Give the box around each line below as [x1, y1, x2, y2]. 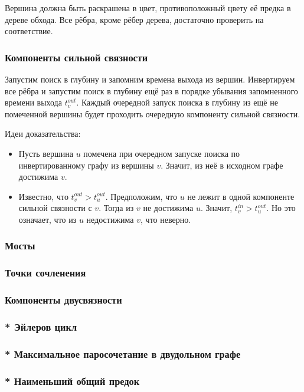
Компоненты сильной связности [5, 50, 148, 64]
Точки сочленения [5, 265, 86, 280]
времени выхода [5, 96, 62, 108]
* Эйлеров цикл [5, 319, 77, 334]
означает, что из [18, 213, 77, 225]
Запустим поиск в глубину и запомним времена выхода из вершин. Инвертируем [5, 73, 295, 85]
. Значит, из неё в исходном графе [161, 159, 283, 171]
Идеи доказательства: [5, 127, 81, 140]
